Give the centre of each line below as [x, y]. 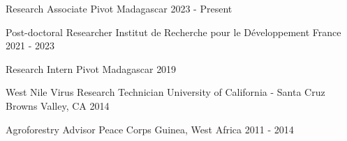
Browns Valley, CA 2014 [58, 105]
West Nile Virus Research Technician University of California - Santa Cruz [165, 92]
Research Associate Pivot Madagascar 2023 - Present [119, 8]
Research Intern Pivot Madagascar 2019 [91, 68]
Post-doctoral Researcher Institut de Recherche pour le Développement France [173, 32]
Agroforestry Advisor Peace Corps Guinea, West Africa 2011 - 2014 [150, 129]
